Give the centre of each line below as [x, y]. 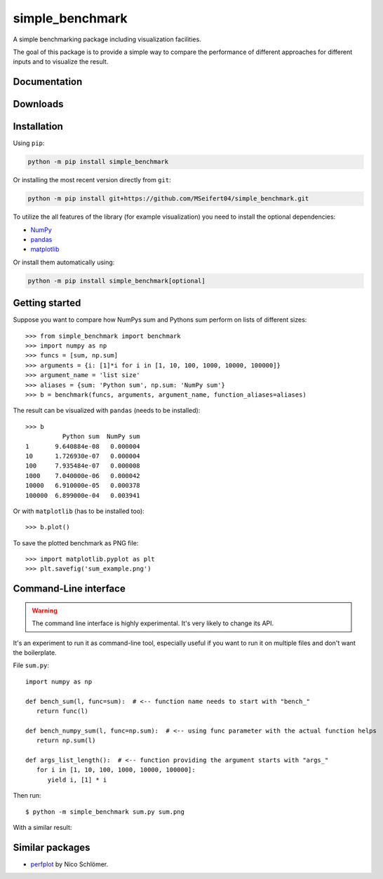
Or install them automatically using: [64, 262]
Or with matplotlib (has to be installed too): [79, 511]
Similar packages [52, 847]
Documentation [48, 82]
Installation [38, 127]
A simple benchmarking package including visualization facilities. [107, 39]
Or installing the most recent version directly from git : [92, 180]
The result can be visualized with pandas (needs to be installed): [107, 411]
